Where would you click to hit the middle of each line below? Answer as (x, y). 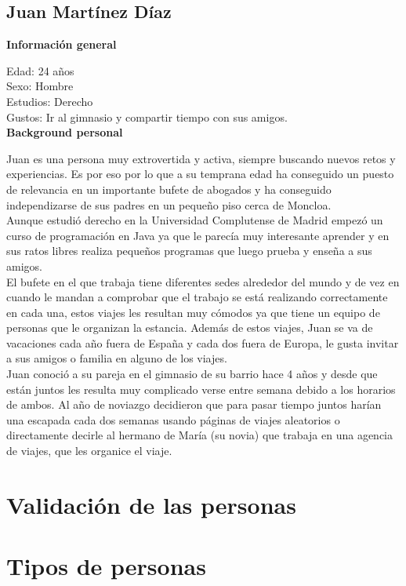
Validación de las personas (151, 504)
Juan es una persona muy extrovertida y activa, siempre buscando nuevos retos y (201, 158)
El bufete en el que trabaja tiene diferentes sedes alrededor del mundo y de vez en (203, 281)
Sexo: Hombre (40, 86)
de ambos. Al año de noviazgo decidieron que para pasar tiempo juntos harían (194, 404)
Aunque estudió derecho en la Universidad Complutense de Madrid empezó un (195, 220)
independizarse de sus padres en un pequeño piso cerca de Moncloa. (169, 204)
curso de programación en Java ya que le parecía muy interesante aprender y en (198, 235)
